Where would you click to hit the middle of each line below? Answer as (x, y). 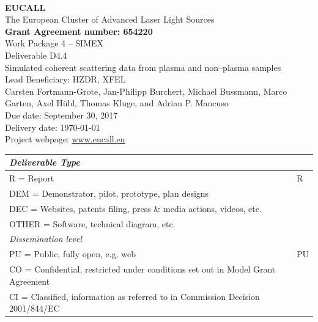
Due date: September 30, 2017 (61, 115)
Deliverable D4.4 (36, 55)
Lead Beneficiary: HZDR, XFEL (65, 79)
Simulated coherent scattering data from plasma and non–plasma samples (143, 67)
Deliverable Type (45, 162)
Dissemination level (46, 239)
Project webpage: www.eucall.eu (65, 139)
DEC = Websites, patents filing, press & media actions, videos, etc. (135, 208)
